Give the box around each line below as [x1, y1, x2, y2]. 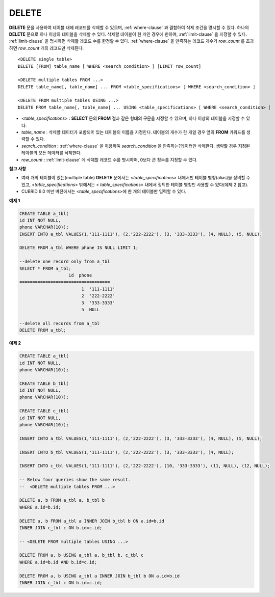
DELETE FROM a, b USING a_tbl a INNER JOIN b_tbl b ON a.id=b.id [19, 573, 180, 579]
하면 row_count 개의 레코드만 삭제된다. [9, 45, 84, 51]
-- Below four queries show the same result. [19, 477, 131, 483]
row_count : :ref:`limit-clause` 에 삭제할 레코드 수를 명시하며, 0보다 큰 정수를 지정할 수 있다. [21, 157, 198, 163]
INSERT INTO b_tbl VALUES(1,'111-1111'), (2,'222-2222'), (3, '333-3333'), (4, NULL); [19, 449, 234, 455]
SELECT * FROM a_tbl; [19, 266, 72, 271]
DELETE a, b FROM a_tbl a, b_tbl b [19, 497, 105, 503]
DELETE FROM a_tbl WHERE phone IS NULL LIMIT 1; [19, 245, 139, 250]
